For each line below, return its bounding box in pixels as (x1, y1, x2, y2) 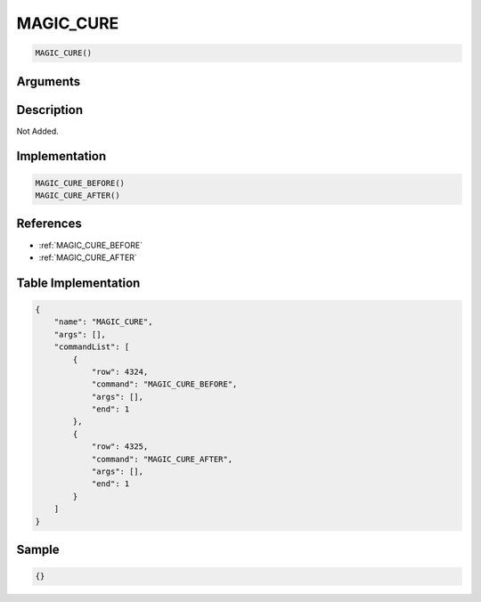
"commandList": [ (53, 342, 130, 352)
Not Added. (16, 126, 60, 136)
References (16, 216, 82, 232)
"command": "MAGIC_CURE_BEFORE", (91, 379, 238, 389)
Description (16, 102, 84, 118)
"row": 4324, (91, 366, 149, 377)
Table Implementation (16, 275, 141, 290)
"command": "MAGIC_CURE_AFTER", (91, 454, 233, 464)
